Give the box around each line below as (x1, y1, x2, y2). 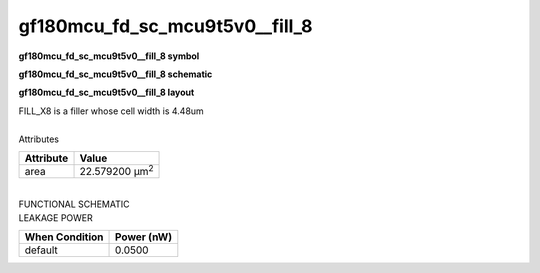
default (24, 243, 59, 257)
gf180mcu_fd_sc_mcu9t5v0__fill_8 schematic (18, 68, 213, 80)
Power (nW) (115, 230, 173, 244)
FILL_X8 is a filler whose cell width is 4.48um (18, 105, 204, 117)
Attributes (18, 133, 60, 145)
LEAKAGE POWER (18, 212, 94, 224)
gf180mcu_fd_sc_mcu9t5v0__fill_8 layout (18, 86, 195, 99)
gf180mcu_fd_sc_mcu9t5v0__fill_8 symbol (18, 50, 200, 62)
